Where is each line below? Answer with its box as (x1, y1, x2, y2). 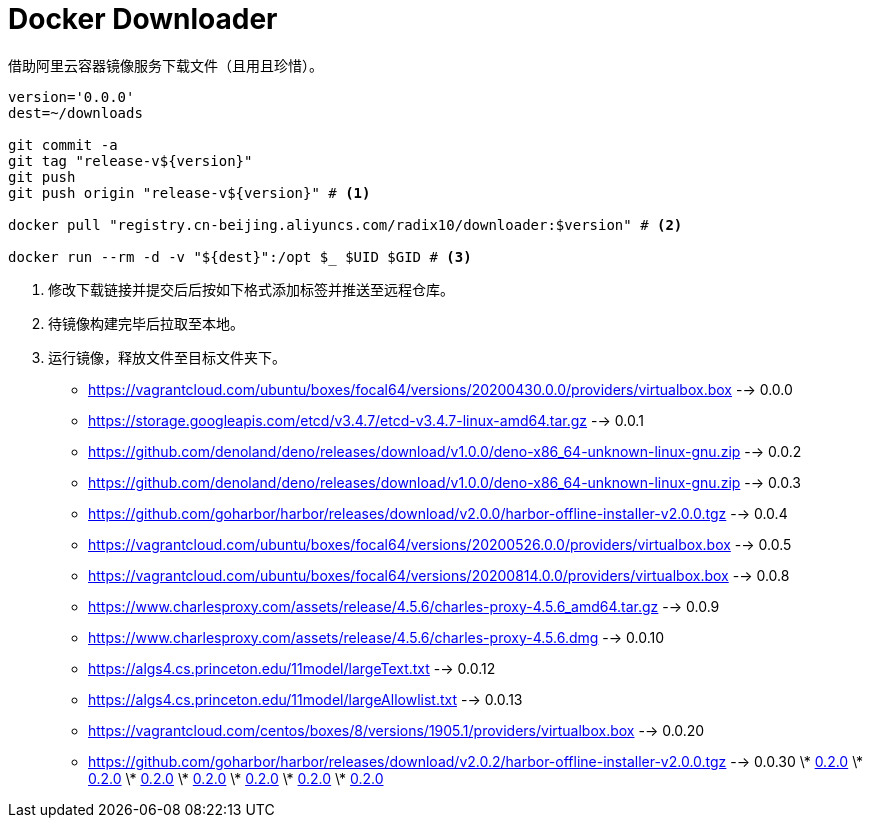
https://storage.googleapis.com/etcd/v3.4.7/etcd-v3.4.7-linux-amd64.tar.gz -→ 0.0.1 (88, 411, 644, 429)
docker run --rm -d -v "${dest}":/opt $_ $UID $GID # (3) (8, 248, 472, 265)
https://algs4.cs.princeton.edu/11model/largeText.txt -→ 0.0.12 (88, 659, 496, 677)
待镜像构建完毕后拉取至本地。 (48, 314, 244, 332)
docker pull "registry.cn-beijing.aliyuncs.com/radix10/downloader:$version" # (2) (8, 216, 683, 233)
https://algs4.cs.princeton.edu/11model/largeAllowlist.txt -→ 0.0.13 (88, 690, 523, 708)
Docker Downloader (8, 2, 278, 36)
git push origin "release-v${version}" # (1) (8, 184, 371, 201)
